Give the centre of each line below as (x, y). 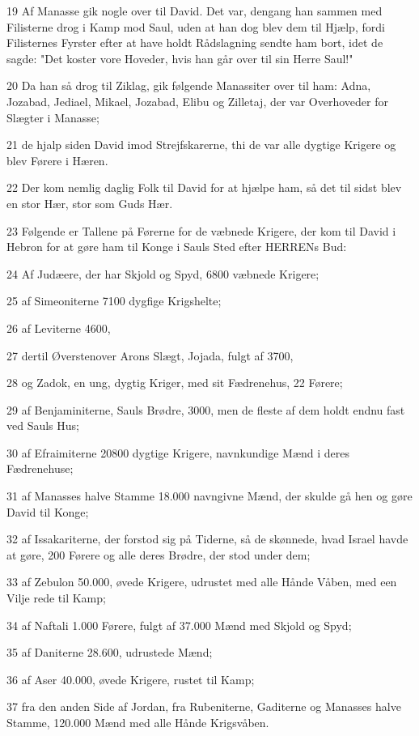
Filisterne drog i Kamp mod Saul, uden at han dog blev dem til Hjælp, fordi (196, 26)
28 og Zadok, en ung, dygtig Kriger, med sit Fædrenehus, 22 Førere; (175, 383)
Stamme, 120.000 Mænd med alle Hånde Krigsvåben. (138, 722)
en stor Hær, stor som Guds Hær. (90, 203)
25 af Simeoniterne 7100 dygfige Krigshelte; (114, 301)
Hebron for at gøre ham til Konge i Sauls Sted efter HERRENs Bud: (177, 247)
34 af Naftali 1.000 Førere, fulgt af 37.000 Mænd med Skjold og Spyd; (179, 625)
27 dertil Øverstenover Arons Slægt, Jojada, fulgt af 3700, (150, 355)
